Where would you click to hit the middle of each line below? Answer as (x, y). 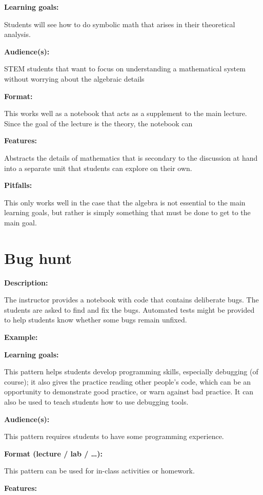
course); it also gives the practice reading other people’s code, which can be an (128, 381)
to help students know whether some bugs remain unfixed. (96, 320)
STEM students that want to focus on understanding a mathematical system (125, 69)
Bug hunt (38, 258)
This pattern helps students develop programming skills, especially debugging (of (131, 372)
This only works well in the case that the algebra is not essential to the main (125, 202)
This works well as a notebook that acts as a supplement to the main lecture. (126, 113)
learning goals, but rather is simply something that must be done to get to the (127, 212)
